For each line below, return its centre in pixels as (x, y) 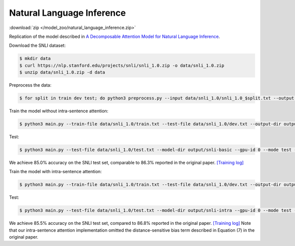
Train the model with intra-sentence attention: (55, 172)
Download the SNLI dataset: (37, 46)
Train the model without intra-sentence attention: (59, 111)
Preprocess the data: (30, 85)
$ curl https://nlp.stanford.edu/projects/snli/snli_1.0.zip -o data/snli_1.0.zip (122, 65)
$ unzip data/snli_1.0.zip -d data (62, 72)
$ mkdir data (35, 59)
